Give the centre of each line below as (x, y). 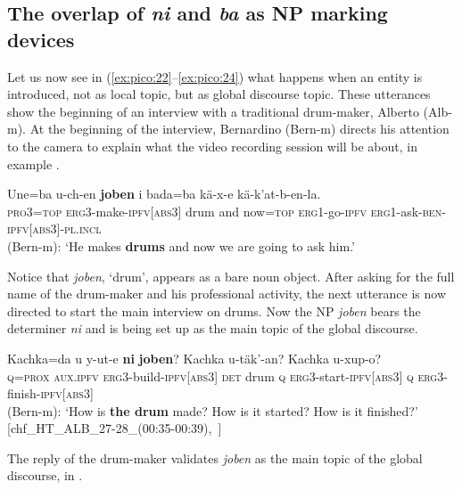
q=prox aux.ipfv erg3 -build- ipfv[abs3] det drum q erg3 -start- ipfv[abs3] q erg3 (226, 376)
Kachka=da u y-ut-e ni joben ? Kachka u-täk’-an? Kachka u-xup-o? (194, 358)
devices (41, 39)
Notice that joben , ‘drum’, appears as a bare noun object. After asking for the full (231, 276)
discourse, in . (45, 475)
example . (33, 163)
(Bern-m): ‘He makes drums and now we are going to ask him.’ (181, 245)
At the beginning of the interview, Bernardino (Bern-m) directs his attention (239, 129)
